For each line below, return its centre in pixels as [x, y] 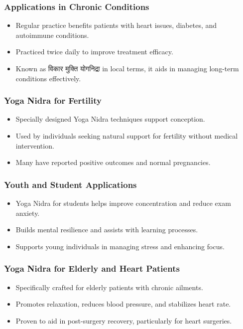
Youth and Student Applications [70, 184]
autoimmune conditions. [52, 35]
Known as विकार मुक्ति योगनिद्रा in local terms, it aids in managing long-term [127, 68]
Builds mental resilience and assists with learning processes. [107, 230]
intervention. [35, 145]
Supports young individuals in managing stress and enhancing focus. [120, 246]
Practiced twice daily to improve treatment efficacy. [94, 52]
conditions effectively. [48, 78]
